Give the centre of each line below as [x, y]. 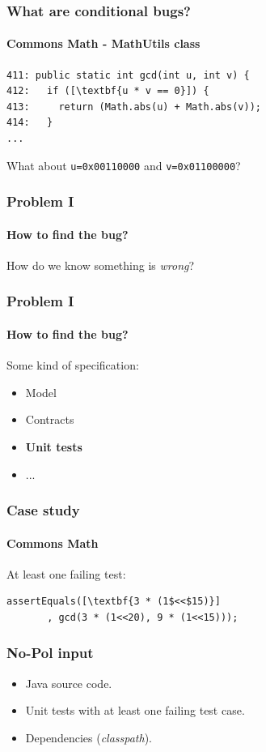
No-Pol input [50, 653]
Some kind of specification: [73, 365]
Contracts [50, 419]
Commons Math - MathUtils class [103, 43]
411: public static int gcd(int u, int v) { [128, 75]
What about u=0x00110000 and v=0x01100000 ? [124, 165]
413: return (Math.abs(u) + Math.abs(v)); [134, 107]
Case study [43, 510]
